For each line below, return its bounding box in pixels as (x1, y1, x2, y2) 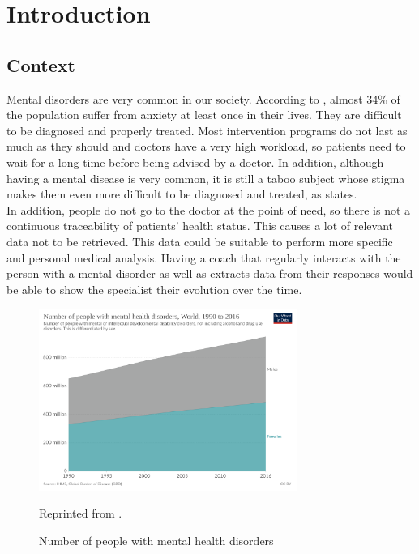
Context (6, 52, 75, 77)
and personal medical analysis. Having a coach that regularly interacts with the (6, 249, 401, 266)
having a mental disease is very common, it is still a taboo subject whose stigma (6, 169, 405, 186)
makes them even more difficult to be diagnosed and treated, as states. (6, 185, 357, 202)
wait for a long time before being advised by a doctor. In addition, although (6, 153, 384, 170)
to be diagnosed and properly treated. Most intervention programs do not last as (6, 121, 408, 138)
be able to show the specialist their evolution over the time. (6, 280, 302, 297)
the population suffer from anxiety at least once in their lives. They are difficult (6, 106, 402, 123)
